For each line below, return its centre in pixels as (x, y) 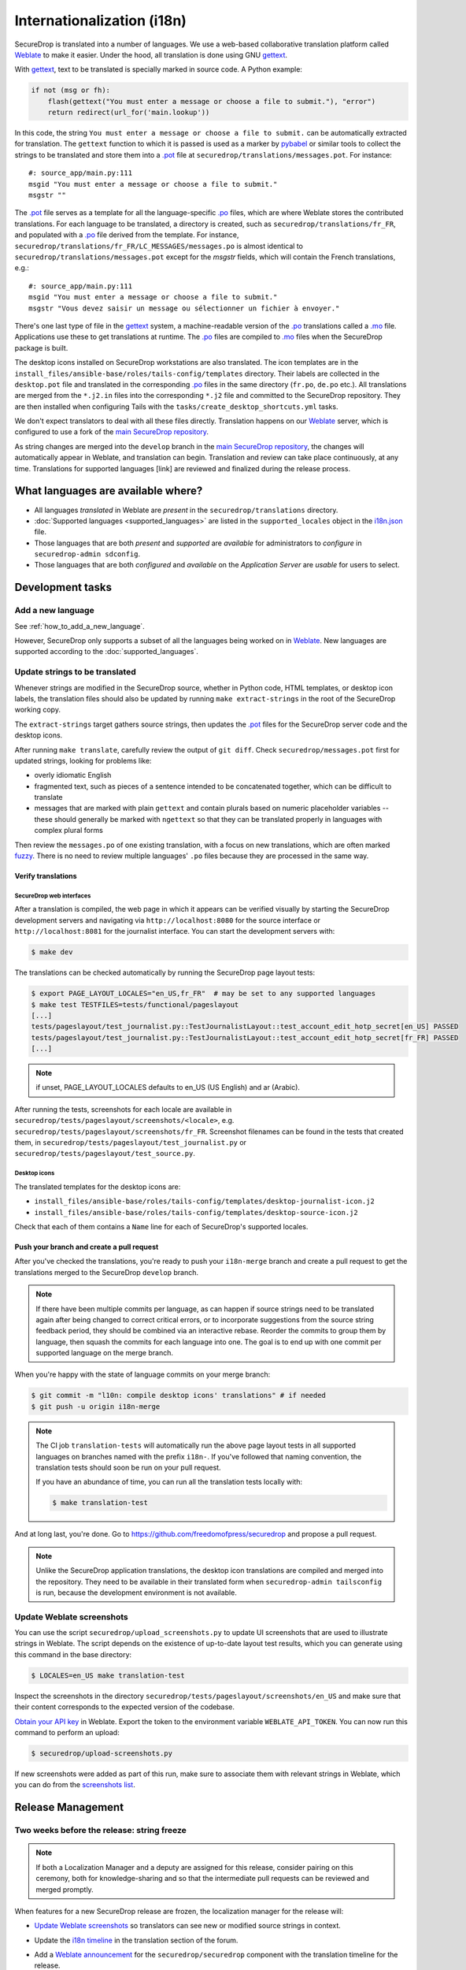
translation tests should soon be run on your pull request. (128, 1468)
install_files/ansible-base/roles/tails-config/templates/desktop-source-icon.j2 (196, 1212)
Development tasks (63, 587)
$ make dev (52, 952)
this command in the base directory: (73, 1654)
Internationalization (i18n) (100, 20)
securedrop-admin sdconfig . (87, 554)
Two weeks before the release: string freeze (100, 1831)
